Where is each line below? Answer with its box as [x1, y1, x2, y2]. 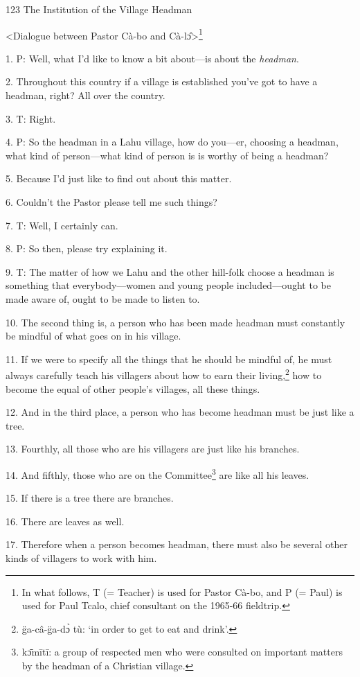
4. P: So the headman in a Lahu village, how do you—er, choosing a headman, [6, 134, 339, 149]
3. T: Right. [6, 111, 56, 125]
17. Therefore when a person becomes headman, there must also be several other [6, 537, 348, 552]
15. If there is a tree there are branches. [6, 491, 174, 505]
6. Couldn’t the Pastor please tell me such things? [6, 195, 217, 209]
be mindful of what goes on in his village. [6, 328, 181, 343]
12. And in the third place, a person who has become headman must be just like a [6, 405, 354, 419]
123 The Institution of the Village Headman [6, 2, 192, 16]
